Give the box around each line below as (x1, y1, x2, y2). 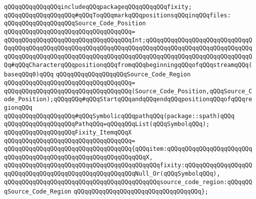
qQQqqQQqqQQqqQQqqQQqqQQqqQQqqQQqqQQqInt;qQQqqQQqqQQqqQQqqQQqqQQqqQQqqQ (4, 36, 253, 44)
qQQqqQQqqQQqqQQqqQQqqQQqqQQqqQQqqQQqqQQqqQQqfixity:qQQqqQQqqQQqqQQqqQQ (4, 162, 253, 169)
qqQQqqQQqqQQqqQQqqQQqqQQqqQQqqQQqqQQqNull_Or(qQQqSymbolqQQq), (4, 170, 220, 178)
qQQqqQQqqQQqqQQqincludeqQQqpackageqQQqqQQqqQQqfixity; (4, 3, 192, 10)
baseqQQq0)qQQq (4, 71, 54, 78)
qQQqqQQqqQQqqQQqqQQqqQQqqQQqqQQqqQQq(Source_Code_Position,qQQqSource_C (4, 87, 253, 95)
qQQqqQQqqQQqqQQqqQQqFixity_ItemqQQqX (4, 129, 132, 136)
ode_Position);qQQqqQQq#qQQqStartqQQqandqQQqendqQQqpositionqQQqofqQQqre (4, 96, 253, 103)
